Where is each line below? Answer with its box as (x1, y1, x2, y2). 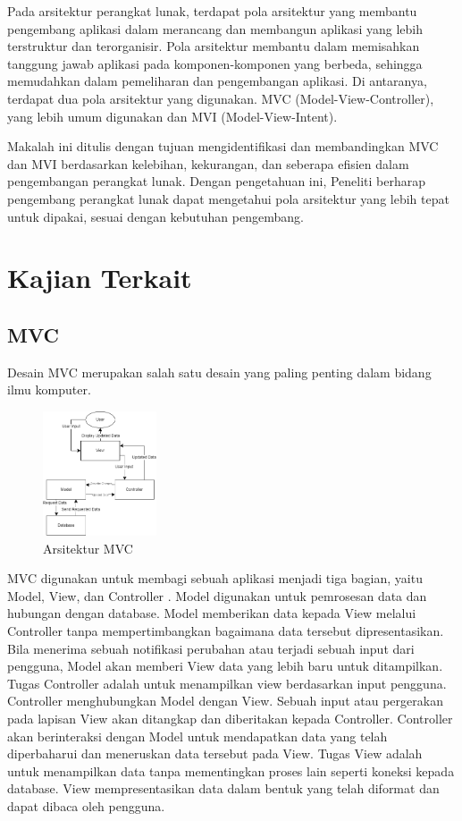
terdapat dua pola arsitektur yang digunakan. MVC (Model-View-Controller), (7, 89, 434, 107)
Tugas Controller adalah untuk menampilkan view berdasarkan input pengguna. (7, 673, 447, 692)
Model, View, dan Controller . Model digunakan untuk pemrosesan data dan (7, 586, 427, 605)
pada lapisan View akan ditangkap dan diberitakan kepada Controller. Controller (7, 709, 453, 728)
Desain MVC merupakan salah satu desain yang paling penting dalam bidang (7, 362, 432, 381)
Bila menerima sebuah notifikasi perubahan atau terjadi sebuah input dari (7, 639, 415, 657)
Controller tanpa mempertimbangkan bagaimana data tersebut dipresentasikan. (7, 622, 444, 640)
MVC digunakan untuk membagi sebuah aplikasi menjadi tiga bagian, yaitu (7, 569, 423, 588)
